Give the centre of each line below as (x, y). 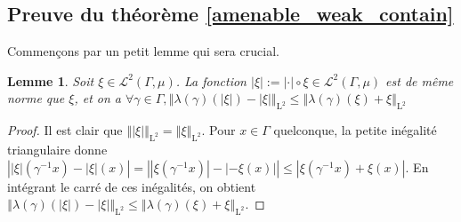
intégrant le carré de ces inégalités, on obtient (132, 186)
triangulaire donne (57, 149)
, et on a (97, 98)
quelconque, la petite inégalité (355, 130)
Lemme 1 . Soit (51, 80)
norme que (36, 98)
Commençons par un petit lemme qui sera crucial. (143, 51)
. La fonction (211, 80)
